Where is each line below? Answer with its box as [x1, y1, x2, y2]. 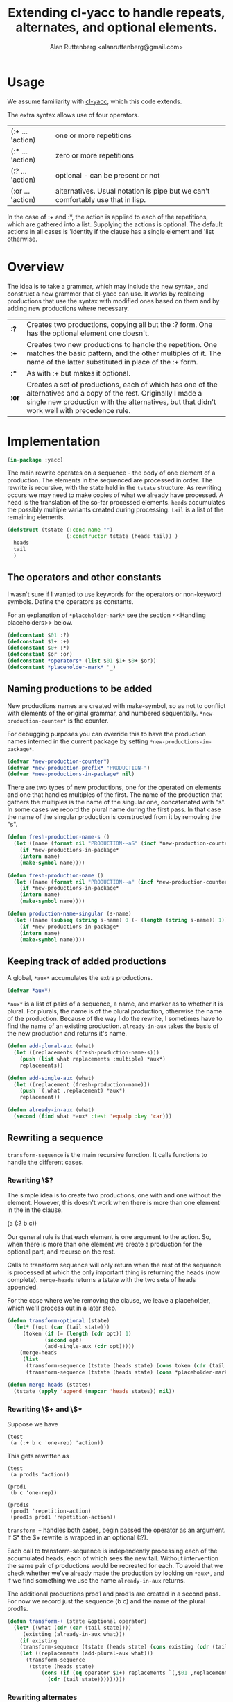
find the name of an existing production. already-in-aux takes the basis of [7, 1022, 219, 1030]
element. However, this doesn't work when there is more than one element [7, 1198, 220, 1206]
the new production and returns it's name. [7, 1029, 127, 1038]
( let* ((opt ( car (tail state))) [13, 1324, 110, 1331]
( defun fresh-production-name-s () [7, 834, 110, 841]
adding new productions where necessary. [7, 304, 130, 312]
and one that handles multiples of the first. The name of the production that [7, 791, 223, 799]
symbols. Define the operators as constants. [7, 597, 134, 605]
